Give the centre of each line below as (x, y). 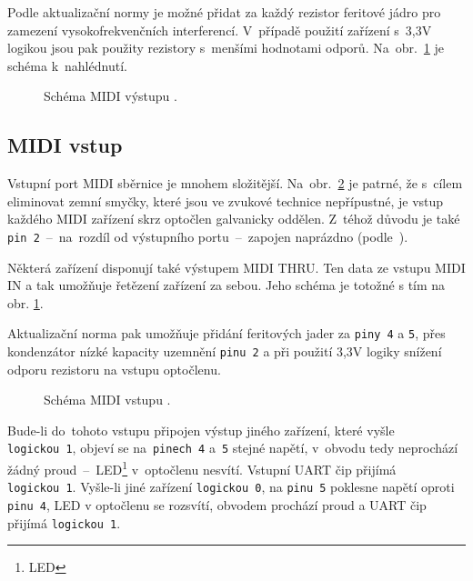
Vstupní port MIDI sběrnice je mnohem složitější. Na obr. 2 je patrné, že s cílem (235, 183)
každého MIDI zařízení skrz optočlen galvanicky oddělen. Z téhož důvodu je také (234, 219)
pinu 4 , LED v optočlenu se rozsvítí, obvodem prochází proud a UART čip (217, 505)
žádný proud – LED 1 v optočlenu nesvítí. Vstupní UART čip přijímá (202, 468)
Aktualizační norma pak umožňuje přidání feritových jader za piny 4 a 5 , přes (226, 333)
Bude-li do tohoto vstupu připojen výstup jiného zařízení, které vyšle (201, 430)
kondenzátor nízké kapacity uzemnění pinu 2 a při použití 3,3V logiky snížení (225, 351)
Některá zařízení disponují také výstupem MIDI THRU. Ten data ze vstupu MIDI (236, 267)
